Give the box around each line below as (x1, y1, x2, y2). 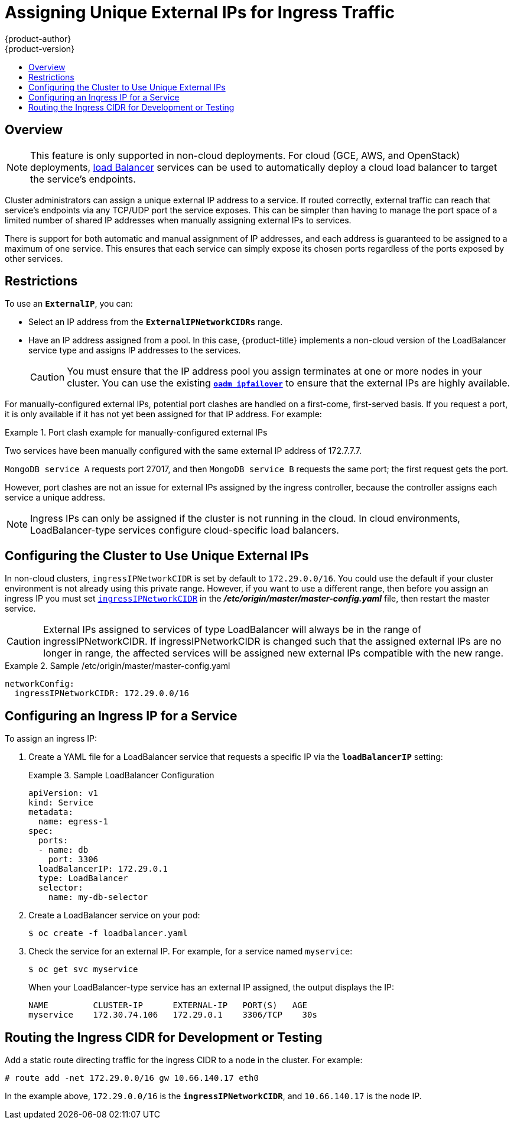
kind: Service (28, 798, 93, 808)
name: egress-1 (38, 817, 108, 827)
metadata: (28, 807, 73, 817)
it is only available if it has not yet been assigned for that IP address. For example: (5, 409, 322, 420)
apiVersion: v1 (28, 788, 99, 798)
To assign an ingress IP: (5, 733, 97, 744)
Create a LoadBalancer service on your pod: (28, 910, 200, 921)
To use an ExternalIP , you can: (5, 298, 133, 309)
